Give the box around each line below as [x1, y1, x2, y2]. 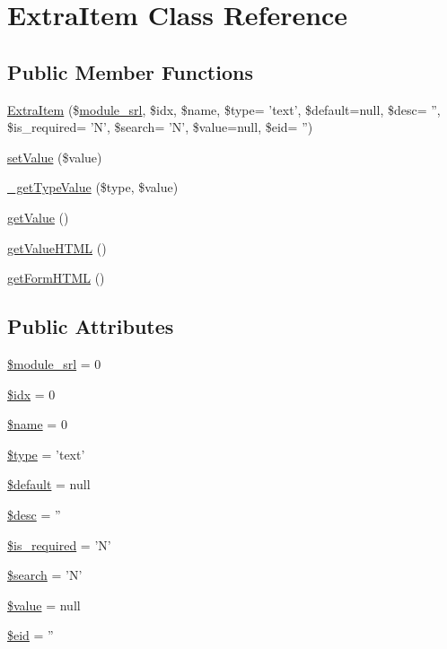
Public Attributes [7, 312, 174, 340]
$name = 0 [7, 415, 67, 434]
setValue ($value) [7, 147, 102, 166]
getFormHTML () [7, 268, 105, 287]
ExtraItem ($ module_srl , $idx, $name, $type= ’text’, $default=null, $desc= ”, [7, 100, 441, 118]
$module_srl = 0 [7, 354, 101, 373]
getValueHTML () [7, 238, 107, 257]
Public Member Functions [7, 57, 253, 85]
